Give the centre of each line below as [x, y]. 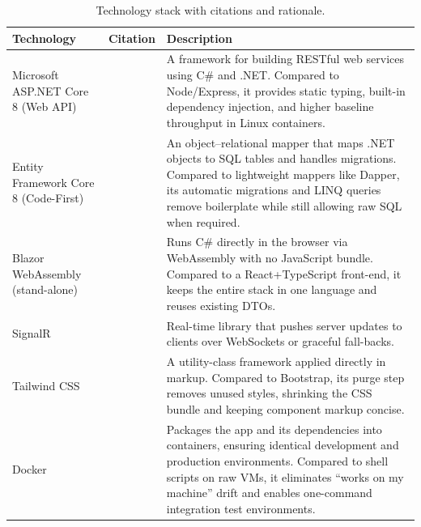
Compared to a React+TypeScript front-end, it [284, 273]
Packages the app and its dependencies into [274, 429]
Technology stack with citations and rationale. [210, 10]
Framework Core [53, 182]
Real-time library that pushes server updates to [284, 325]
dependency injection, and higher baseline [270, 106]
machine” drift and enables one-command [269, 493]
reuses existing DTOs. [221, 305]
